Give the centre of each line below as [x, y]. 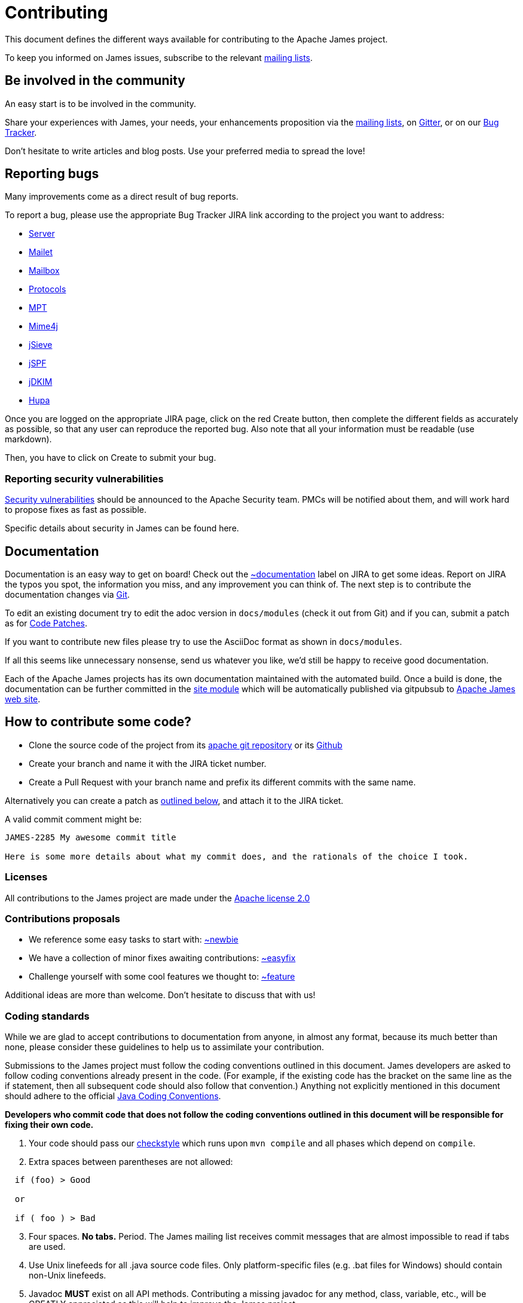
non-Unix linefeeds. [68, 1276]
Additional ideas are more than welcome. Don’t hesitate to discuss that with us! [160, 995]
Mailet [41, 252]
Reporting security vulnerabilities [84, 478]
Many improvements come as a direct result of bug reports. [122, 197]
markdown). [28, 439]
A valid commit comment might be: [74, 819]
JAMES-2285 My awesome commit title [91, 837]
